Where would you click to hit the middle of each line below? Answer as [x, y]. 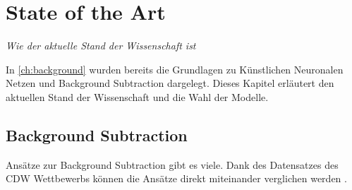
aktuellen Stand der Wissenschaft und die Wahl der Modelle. [137, 96]
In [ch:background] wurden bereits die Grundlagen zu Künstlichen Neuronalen [175, 69]
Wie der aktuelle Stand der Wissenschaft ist [101, 46]
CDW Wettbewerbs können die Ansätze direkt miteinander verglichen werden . [176, 178]
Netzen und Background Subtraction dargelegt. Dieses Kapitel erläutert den [170, 83]
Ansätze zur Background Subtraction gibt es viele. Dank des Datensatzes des [172, 164]
